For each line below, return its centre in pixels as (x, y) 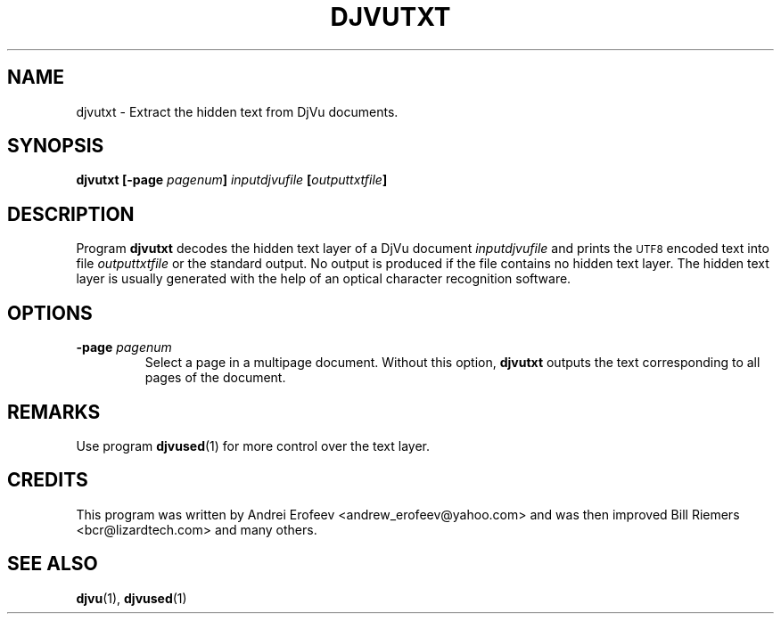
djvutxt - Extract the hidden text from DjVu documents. (237, 111)
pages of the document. (215, 378)
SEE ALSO (53, 564)
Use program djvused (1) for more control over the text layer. (253, 445)
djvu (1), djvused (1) (132, 598)
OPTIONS (50, 313)
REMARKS (54, 412)
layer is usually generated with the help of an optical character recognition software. (324, 279)
